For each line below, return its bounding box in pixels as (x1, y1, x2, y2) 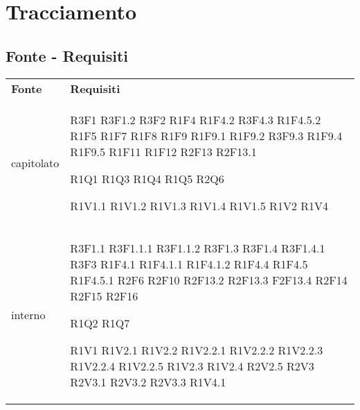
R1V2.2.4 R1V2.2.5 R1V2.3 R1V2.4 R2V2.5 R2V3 (70, 357, 314, 374)
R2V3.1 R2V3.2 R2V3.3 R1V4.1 (70, 373, 226, 390)
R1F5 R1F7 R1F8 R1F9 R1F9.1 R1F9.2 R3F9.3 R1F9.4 (70, 127, 343, 144)
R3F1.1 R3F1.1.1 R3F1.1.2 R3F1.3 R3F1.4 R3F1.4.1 (70, 239, 325, 256)
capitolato (11, 154, 60, 171)
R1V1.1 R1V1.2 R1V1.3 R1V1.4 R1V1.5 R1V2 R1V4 (70, 197, 329, 214)
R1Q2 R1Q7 (70, 314, 130, 331)
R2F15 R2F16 (70, 287, 138, 304)
